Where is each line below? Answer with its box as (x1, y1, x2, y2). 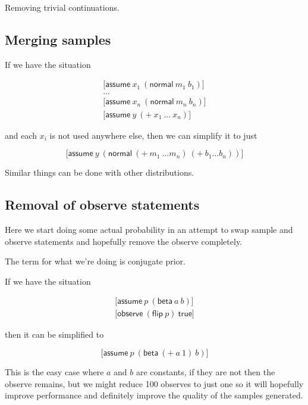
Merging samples (5, 30, 111, 48)
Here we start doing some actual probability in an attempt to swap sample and (5, 223, 293, 235)
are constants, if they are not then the (136, 365, 275, 378)
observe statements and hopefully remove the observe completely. (5, 235, 242, 247)
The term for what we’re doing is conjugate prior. (5, 255, 186, 267)
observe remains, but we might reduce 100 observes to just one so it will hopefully (5, 377, 304, 390)
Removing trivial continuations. (5, 1, 120, 13)
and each (5, 129, 37, 141)
